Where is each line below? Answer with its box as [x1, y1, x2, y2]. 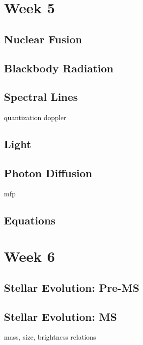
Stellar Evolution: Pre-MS [4, 280, 140, 295]
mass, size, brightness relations [4, 332, 96, 342]
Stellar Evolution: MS [4, 309, 117, 324]
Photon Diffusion [4, 165, 92, 180]
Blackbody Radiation [4, 60, 114, 75]
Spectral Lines [4, 89, 78, 104]
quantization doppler [4, 112, 66, 123]
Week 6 [4, 246, 55, 266]
